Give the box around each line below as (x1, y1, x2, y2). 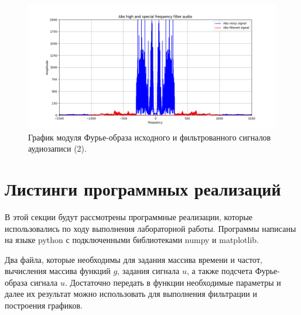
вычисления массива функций (5, 265, 111, 277)
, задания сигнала (117, 265, 180, 277)
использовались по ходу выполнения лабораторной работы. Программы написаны (5, 222, 296, 234)
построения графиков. (5, 299, 83, 311)
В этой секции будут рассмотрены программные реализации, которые (5, 210, 253, 222)
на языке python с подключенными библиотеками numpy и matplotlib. (5, 234, 259, 246)
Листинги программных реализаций (5, 176, 281, 200)
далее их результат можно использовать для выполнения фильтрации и (5, 287, 257, 300)
